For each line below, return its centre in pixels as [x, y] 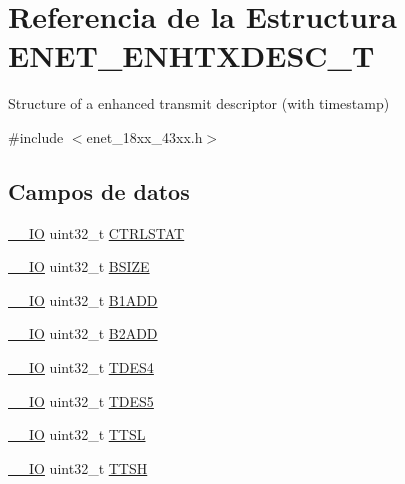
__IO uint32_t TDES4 [81, 367]
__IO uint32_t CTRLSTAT [96, 232]
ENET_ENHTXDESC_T [191, 55]
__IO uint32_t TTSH [78, 467]
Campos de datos [99, 190]
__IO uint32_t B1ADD [83, 299]
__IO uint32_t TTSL [77, 434]
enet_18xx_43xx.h [144, 136]
